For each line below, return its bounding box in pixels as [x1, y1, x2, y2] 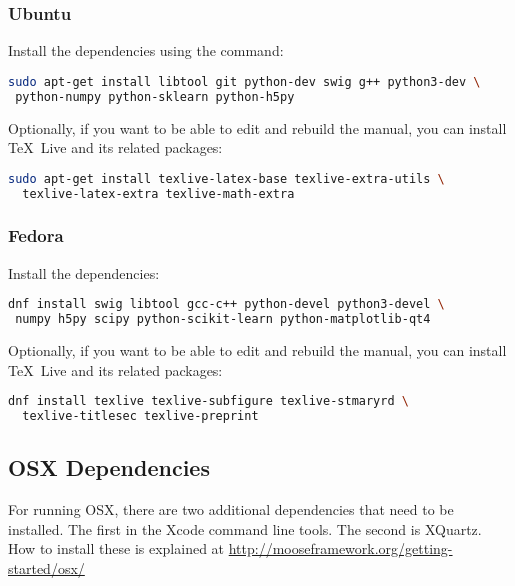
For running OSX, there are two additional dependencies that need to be [8, 499, 454, 520]
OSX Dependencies [8, 452, 210, 483]
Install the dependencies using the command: [8, 40, 284, 61]
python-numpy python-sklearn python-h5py [15, 89, 295, 104]
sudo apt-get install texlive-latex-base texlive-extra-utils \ [8, 171, 445, 186]
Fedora [8, 223, 64, 248]
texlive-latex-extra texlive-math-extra [22, 186, 295, 201]
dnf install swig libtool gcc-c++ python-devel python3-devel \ [8, 297, 445, 312]
